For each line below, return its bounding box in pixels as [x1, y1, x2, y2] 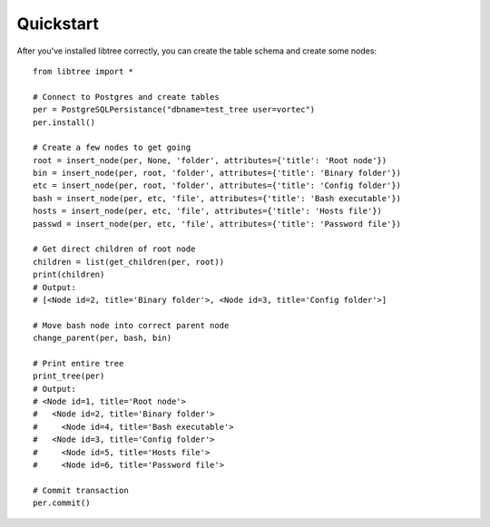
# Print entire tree [33, 358, 124, 368]
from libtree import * [33, 66, 134, 76]
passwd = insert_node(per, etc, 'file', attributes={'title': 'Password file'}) [33, 219, 402, 229]
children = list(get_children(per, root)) [33, 257, 225, 267]
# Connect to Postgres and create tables [33, 92, 220, 102]
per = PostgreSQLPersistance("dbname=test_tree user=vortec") [33, 104, 316, 115]
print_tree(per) [33, 371, 105, 381]
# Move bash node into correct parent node [33, 320, 230, 330]
